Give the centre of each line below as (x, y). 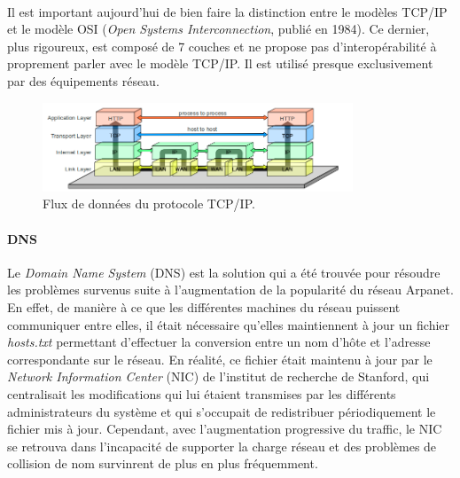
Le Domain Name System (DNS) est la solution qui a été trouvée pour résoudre (224, 272)
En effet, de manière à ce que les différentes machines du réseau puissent (204, 307)
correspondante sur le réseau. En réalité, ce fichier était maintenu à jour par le (220, 359)
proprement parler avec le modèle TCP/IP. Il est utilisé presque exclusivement (220, 63)
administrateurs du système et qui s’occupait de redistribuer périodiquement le (222, 411)
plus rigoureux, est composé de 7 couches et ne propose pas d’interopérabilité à (222, 46)
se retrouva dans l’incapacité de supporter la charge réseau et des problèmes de (222, 446)
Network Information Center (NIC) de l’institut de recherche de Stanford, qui (218, 376)
